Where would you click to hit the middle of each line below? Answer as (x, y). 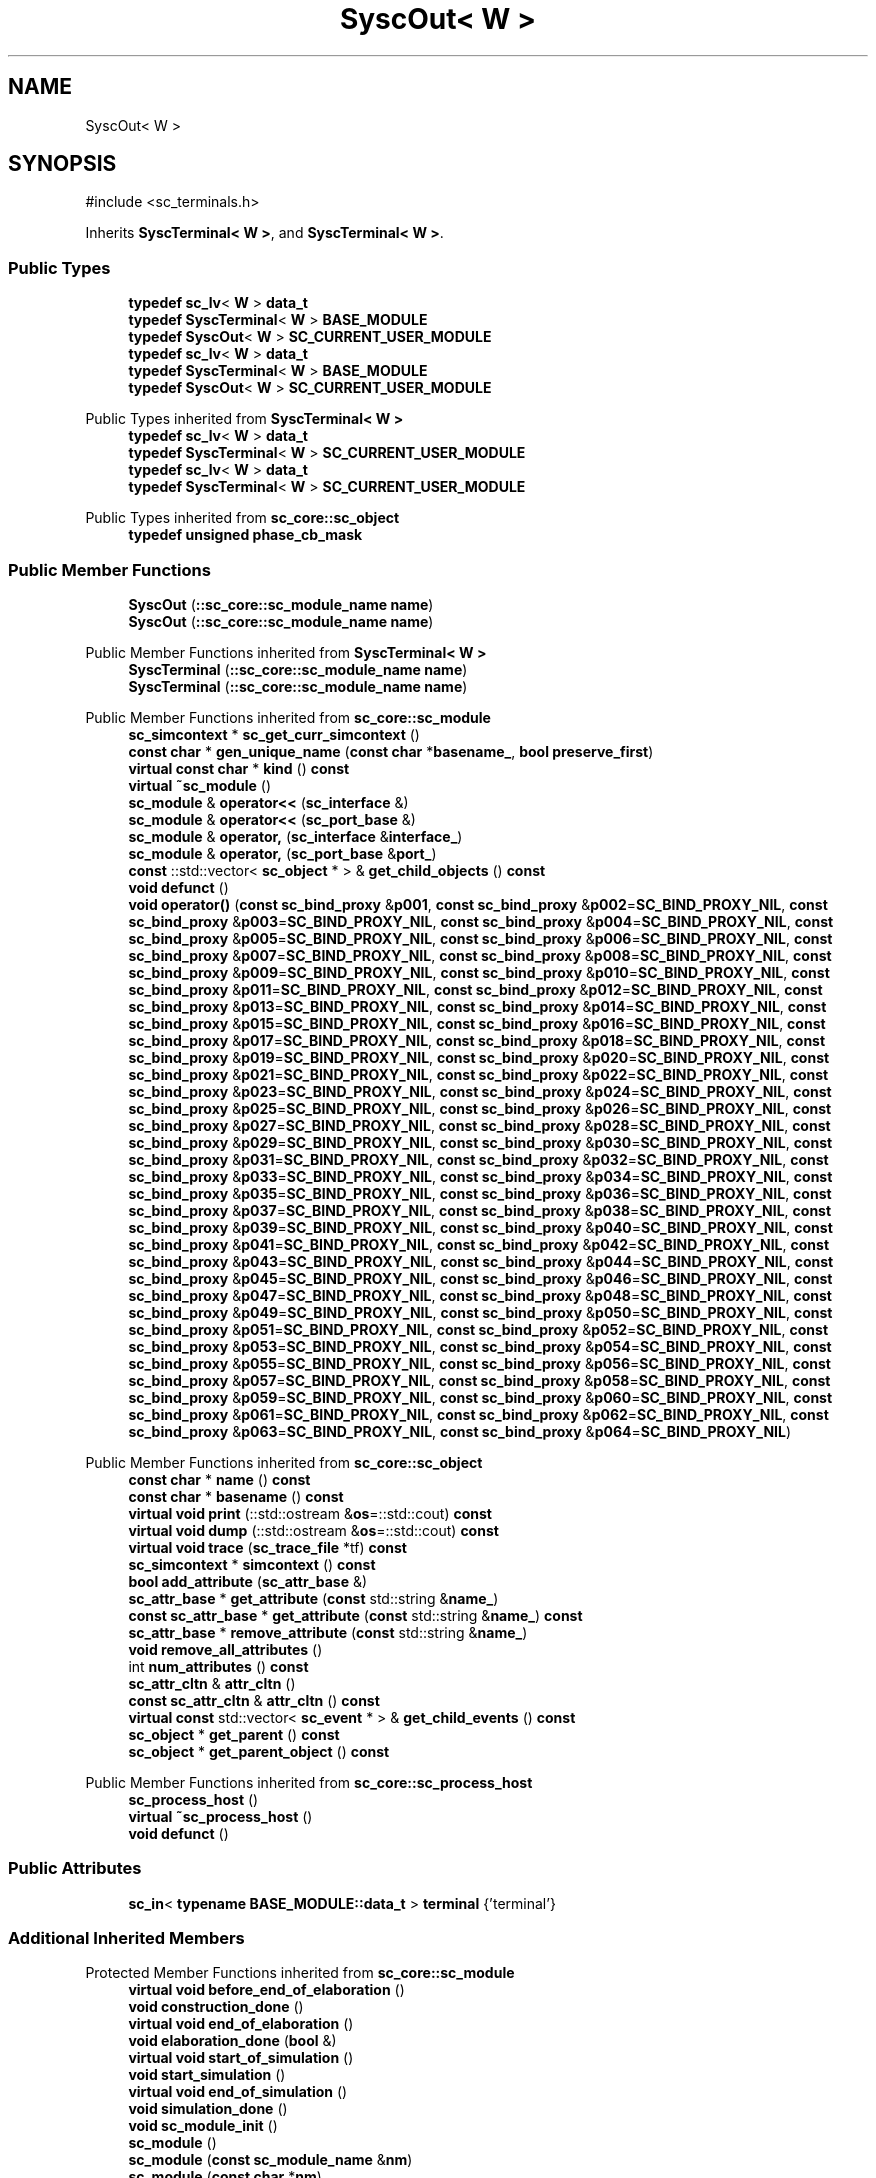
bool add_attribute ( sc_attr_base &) (248, 1581)
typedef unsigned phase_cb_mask (245, 535)
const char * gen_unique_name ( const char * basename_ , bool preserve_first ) (391, 751)
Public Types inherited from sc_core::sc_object (242, 518)
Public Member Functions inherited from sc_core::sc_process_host (309, 1782)
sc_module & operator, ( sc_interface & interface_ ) (295, 836)
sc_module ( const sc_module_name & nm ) (270, 2160)
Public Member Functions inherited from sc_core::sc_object (284, 1462)
